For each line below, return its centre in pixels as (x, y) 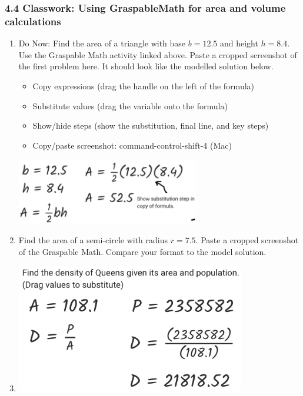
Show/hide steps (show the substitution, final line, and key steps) (151, 125)
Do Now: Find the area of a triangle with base (102, 43)
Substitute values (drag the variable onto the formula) (130, 105)
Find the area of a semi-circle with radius (93, 240)
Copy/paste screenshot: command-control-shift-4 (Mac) (132, 145)
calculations (33, 21)
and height (239, 43)
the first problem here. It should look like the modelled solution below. (146, 66)
